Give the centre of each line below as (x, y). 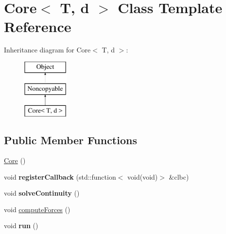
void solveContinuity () (42, 193)
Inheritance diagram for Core (47, 50)
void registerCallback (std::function (60, 176)
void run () (21, 226)
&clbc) (179, 176)
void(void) (143, 176)
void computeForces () (37, 209)
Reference (38, 26)
